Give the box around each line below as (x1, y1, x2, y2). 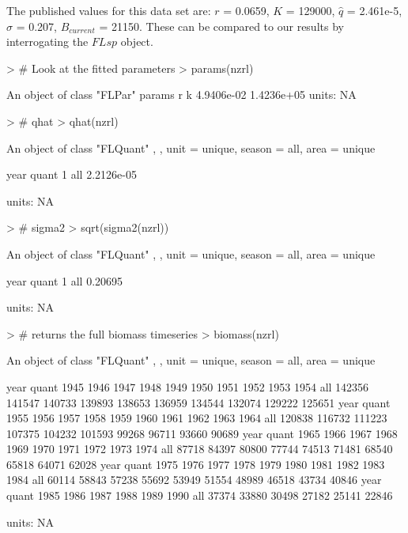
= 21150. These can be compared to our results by (99, 17, 344, 34)
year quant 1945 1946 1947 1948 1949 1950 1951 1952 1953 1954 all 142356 (6, 378, 369, 395)
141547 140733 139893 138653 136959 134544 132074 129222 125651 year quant (6, 394, 391, 410)
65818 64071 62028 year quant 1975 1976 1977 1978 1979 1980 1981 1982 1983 (6, 456, 385, 472)
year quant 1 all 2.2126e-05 (6, 166, 137, 183)
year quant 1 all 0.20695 (6, 272, 123, 289)
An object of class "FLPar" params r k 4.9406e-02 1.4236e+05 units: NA (6, 86, 357, 103)
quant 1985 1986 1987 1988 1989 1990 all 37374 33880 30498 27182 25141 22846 (6, 487, 393, 504)
